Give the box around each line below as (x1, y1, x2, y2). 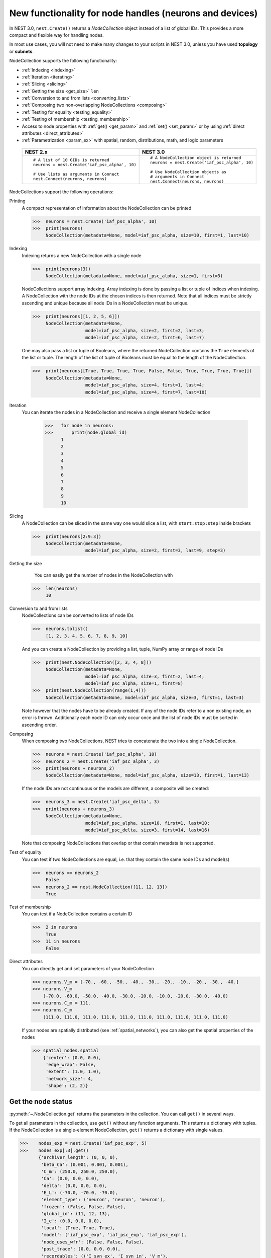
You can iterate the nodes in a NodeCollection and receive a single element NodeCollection (22, 409, 211, 415)
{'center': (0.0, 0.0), (43, 1055, 101, 1060)
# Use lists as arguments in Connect (33, 172, 119, 177)
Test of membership (9, 904, 51, 910)
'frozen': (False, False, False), (41, 1204, 126, 1210)
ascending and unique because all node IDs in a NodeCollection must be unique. (22, 300, 189, 306)
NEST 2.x (25, 148, 48, 155)
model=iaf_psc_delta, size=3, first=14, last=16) (85, 827, 210, 833)
